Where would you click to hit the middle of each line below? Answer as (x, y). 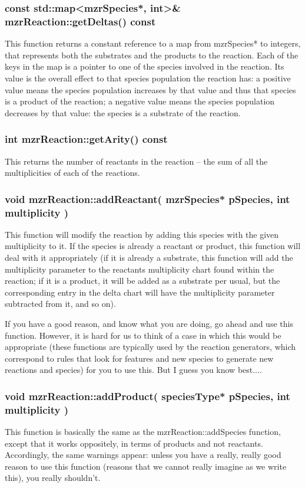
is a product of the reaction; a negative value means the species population (140, 101)
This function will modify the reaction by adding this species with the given (142, 234)
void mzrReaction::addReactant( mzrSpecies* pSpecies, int (147, 199)
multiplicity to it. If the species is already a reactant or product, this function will (153, 246)
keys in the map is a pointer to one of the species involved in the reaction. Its (145, 66)
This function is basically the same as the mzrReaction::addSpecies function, (143, 432)
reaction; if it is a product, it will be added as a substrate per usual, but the (142, 281)
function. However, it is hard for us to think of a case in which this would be (143, 335)
